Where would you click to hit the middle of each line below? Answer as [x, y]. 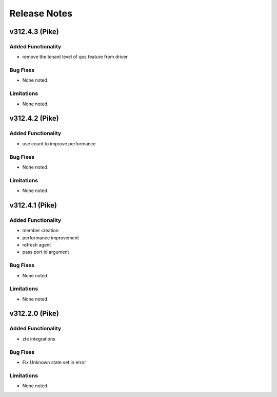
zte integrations [39, 338]
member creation [41, 231]
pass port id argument [46, 252]
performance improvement [51, 238]
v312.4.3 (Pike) [34, 32]
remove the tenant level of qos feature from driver [75, 57]
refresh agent [37, 244]
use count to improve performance [59, 143]
